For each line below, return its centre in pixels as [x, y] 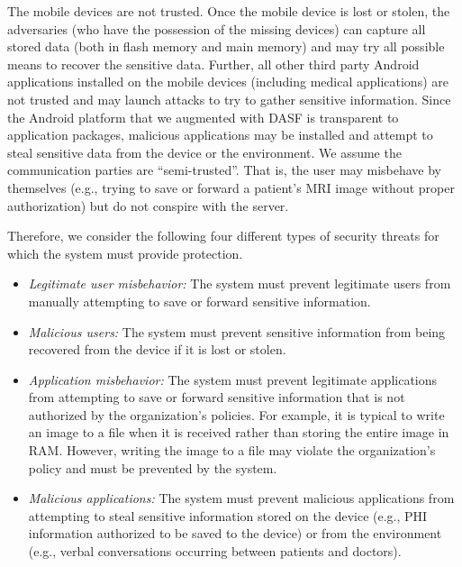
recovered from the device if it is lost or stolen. [157, 349]
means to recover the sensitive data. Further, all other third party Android [213, 64]
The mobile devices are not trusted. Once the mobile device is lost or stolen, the [229, 11]
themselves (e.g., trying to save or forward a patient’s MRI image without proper [231, 187]
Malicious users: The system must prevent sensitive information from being [237, 331]
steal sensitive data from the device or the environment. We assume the [204, 152]
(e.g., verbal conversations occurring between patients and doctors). [215, 551]
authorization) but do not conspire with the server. [148, 205]
